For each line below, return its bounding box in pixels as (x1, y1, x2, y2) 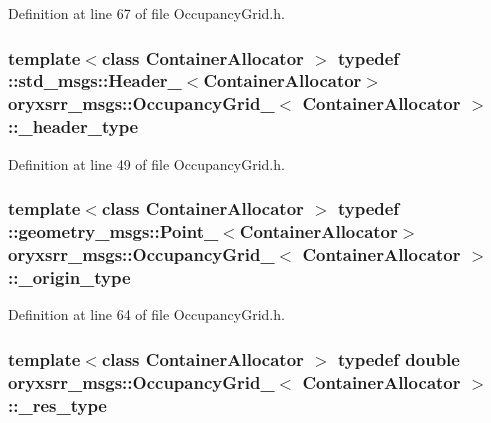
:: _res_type (8, 392, 107, 417)
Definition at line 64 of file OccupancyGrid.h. (8, 304, 285, 325)
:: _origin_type (8, 264, 131, 289)
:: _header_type (8, 114, 139, 139)
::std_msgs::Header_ (8, 68, 182, 93)
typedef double (337, 346, 460, 371)
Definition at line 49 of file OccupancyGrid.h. (8, 153, 285, 174)
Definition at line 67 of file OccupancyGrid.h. (8, 3, 285, 23)
